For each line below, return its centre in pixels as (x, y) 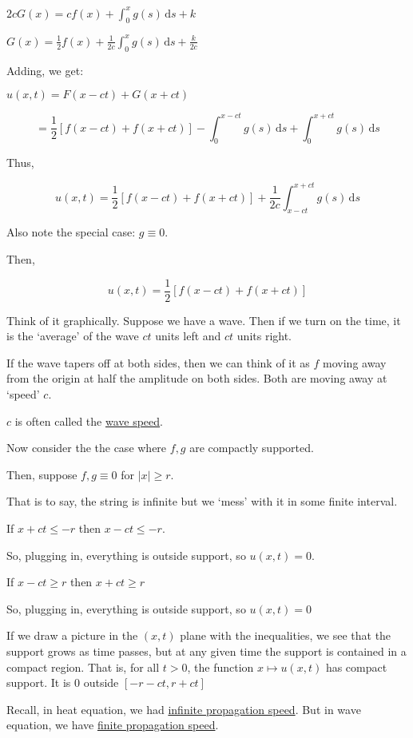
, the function (220, 667)
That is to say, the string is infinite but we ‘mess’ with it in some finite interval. (202, 501)
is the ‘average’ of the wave (73, 336)
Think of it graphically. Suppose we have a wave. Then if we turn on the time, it (204, 320)
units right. (264, 336)
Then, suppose (42, 474)
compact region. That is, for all (83, 667)
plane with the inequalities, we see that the (286, 635)
